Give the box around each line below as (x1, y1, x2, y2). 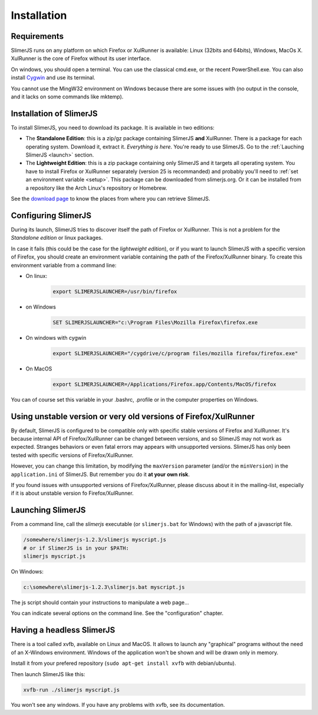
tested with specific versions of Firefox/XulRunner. (11, 451, 134, 459)
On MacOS (25, 365, 52, 372)
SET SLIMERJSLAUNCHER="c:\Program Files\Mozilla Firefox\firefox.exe (52, 319, 258, 326)
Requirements (11, 31, 64, 41)
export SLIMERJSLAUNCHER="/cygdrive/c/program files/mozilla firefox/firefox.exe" (52, 350, 299, 356)
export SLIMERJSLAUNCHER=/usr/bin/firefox (52, 288, 177, 294)
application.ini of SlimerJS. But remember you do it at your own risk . (11, 471, 190, 478)
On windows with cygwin (25, 334, 87, 341)
